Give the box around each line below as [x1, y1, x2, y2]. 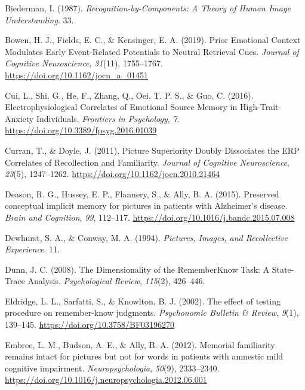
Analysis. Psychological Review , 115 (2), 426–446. [27, 275, 205, 287]
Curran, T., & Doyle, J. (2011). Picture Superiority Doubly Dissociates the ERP [5, 144, 300, 156]
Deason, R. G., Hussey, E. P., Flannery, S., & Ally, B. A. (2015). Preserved [5, 187, 279, 200]
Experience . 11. [5, 243, 60, 255]
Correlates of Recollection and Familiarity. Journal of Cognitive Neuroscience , [5, 156, 289, 168]
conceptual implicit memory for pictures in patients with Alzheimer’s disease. [5, 199, 288, 212]
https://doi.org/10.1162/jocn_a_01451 [5, 68, 149, 81]
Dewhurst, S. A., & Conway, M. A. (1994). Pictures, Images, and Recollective [5, 231, 288, 243]
